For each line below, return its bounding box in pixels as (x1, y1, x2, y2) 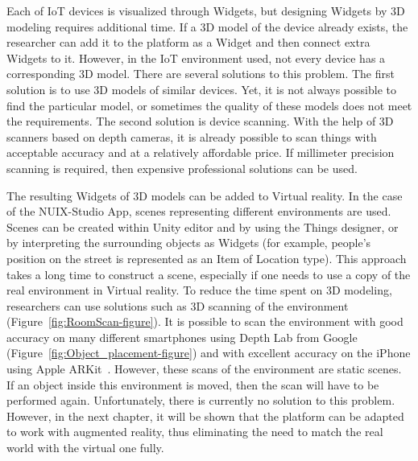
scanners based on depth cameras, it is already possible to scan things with (6, 128, 377, 145)
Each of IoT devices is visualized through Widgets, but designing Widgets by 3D (6, 2, 405, 19)
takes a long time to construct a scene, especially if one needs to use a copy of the (6, 265, 411, 282)
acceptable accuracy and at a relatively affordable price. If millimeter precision (6, 144, 395, 161)
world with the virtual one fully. (6, 439, 164, 456)
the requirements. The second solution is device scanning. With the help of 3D (6, 113, 394, 130)
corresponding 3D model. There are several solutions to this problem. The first (6, 65, 395, 82)
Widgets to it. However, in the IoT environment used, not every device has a (6, 49, 386, 66)
